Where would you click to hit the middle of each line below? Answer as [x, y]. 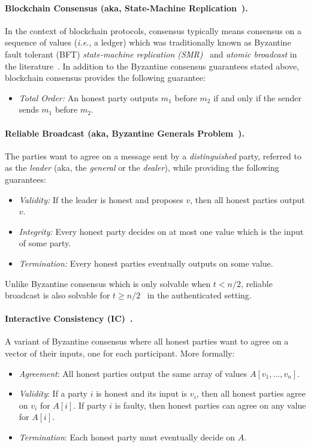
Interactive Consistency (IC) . [69, 318]
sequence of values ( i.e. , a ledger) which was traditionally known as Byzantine [148, 42]
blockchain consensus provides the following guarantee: [105, 78]
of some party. [45, 243]
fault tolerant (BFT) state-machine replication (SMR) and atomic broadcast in [151, 54]
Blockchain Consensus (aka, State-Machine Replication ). [126, 7]
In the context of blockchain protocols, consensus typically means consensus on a [153, 30]
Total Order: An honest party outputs [89, 97]
